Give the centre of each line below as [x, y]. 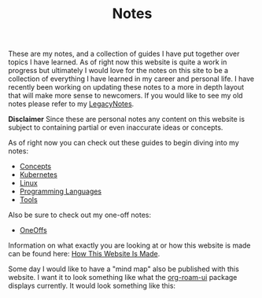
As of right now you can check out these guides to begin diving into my [124, 143]
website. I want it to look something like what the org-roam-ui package [123, 278]
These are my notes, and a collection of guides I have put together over [124, 54]
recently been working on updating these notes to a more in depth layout [126, 87]
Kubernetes [38, 175]
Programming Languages [61, 191]
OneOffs [33, 230]
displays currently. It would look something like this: [92, 286]
